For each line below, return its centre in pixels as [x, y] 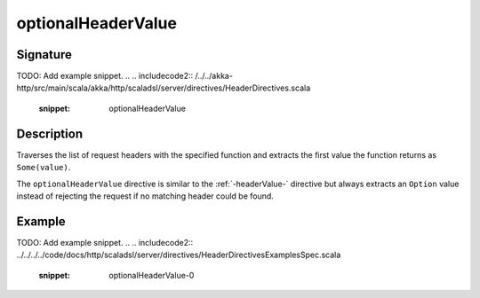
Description [50, 133]
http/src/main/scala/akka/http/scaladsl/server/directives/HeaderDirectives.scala [164, 88]
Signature [44, 55]
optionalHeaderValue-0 [152, 275]
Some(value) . [44, 168]
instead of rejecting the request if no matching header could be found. [145, 196]
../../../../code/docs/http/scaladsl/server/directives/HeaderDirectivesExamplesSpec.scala [179, 255]
